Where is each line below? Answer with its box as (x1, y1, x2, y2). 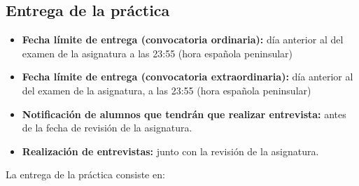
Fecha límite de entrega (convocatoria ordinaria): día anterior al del (22, 32, 344, 47)
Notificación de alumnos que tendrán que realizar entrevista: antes (22, 106, 346, 121)
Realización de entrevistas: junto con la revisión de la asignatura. (22, 143, 319, 158)
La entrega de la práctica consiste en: (6, 167, 165, 182)
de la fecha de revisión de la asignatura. (22, 120, 192, 135)
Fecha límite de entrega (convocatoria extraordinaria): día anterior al (22, 69, 353, 84)
